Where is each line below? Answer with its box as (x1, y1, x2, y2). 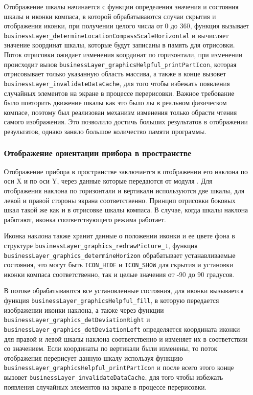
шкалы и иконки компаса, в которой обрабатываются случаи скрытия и (4, 11, 216, 21)
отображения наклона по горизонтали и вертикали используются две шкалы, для (4, 185, 245, 195)
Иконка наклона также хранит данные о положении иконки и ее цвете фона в (4, 231, 235, 241)
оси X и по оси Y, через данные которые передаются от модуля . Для (4, 176, 212, 186)
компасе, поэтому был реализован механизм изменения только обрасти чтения (4, 107, 237, 117)
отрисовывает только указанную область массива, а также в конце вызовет (4, 69, 226, 79)
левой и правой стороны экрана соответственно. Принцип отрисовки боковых (4, 195, 236, 205)
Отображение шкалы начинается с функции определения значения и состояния (4, 1, 239, 11)
